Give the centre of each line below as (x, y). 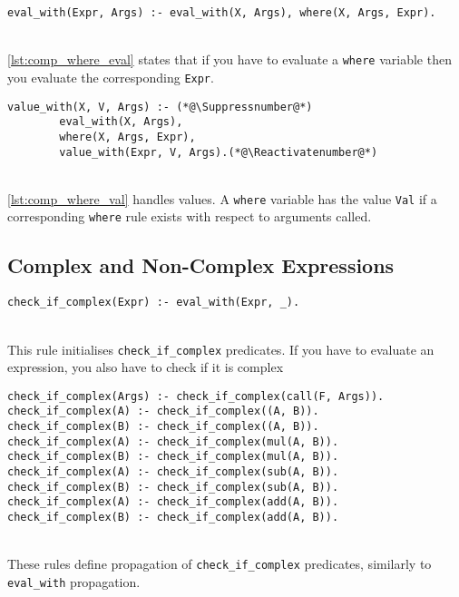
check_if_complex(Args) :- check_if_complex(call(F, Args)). (196, 396)
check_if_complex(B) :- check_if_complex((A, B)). (163, 427)
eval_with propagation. (74, 581)
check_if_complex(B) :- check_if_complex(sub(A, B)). (173, 487)
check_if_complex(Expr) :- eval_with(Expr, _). (154, 303)
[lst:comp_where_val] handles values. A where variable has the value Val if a (222, 198)
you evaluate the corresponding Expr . (111, 77)
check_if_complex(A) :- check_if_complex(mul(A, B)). (173, 441)
